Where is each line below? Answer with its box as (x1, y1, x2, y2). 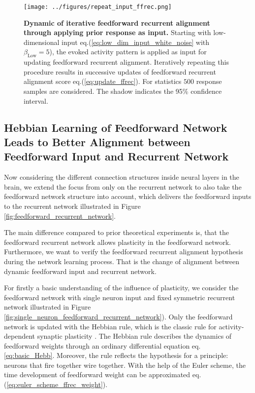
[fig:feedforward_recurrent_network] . (4, 210, 116, 221)
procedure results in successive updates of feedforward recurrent (24, 66, 216, 77)
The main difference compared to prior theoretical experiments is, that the (4, 227, 229, 237)
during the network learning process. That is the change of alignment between (4, 256, 239, 266)
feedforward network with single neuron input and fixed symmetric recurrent (4, 292, 235, 302)
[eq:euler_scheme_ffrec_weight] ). (6, 379, 108, 390)
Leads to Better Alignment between (4, 134, 191, 149)
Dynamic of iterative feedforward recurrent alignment (24, 17, 210, 28)
